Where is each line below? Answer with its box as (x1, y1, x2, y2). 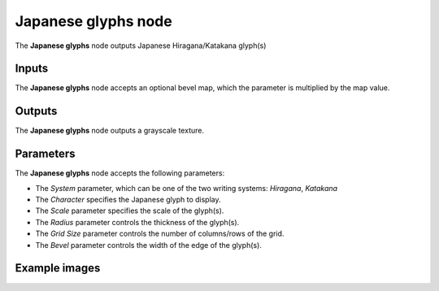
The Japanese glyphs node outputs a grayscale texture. (15, 126, 205, 136)
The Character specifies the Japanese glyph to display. (35, 195, 221, 205)
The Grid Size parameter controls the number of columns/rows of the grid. (35, 228, 285, 239)
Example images (15, 261, 101, 276)
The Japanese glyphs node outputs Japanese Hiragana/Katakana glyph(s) (15, 41, 267, 50)
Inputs (15, 62, 49, 76)
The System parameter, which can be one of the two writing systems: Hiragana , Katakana (35, 183, 337, 193)
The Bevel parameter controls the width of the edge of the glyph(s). (35, 240, 262, 250)
